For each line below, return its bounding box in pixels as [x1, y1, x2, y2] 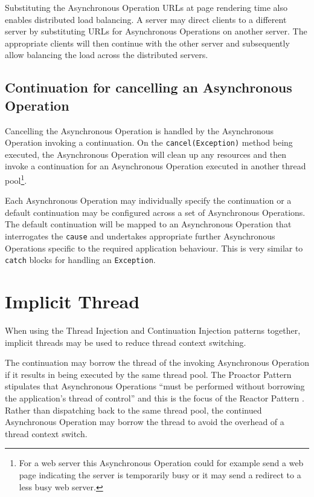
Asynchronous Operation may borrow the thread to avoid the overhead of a [5, 415, 284, 428]
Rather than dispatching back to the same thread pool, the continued [5, 403, 262, 416]
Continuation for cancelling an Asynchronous [5, 78, 292, 97]
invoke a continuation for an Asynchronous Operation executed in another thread [5, 160, 306, 172]
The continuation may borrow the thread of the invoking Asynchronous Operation [5, 356, 310, 369]
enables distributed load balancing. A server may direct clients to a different [5, 13, 287, 25]
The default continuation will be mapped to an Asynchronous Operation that [5, 218, 292, 230]
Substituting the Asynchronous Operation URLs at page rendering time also [5, 1, 288, 13]
